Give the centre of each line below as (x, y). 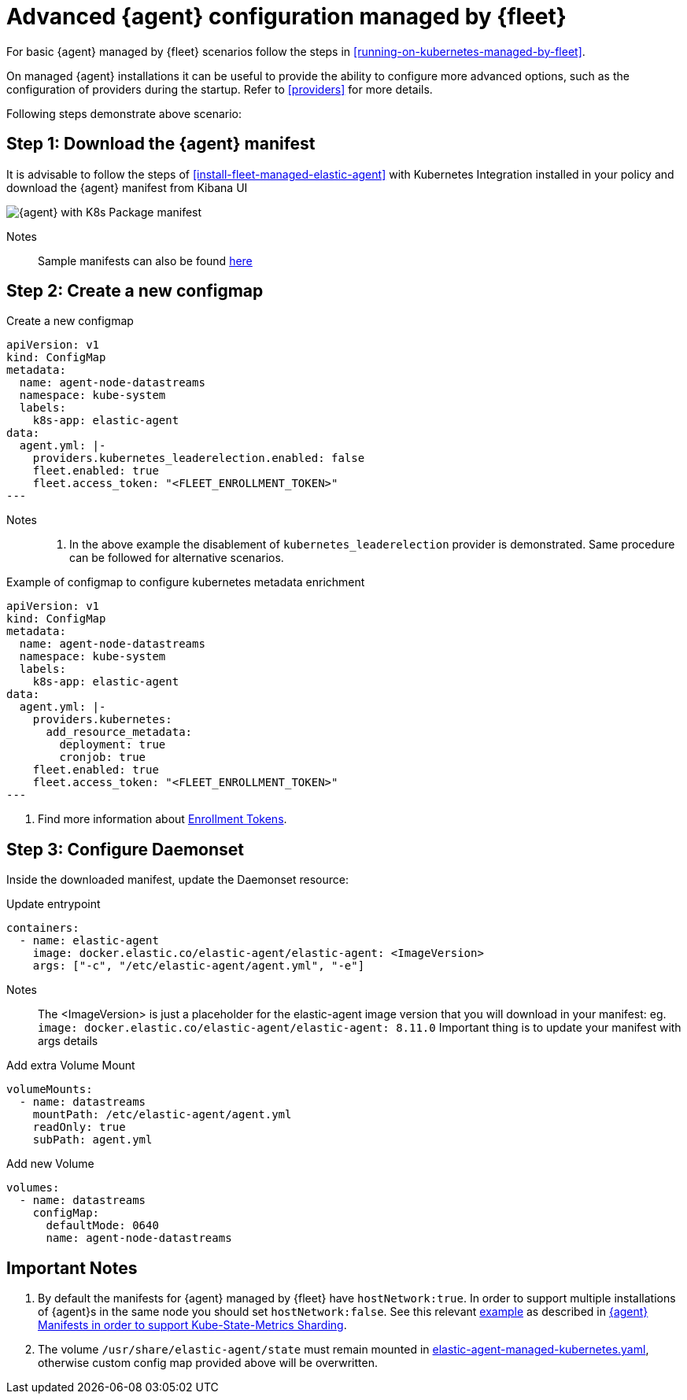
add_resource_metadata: (119, 732)
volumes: (33, 1188)
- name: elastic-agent (89, 941)
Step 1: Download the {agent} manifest (161, 144)
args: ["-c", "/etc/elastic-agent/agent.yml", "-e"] (199, 966)
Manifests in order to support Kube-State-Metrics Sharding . (192, 1325)
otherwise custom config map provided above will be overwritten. (208, 1363)
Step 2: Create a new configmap (135, 291)
